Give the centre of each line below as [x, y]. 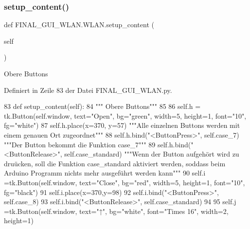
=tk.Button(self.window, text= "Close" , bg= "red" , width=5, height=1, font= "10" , [125, 182]
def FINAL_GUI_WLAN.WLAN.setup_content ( [79, 25]
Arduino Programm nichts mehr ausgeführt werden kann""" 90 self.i [105, 173]
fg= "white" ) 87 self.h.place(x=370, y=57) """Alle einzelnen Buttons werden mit [122, 125]
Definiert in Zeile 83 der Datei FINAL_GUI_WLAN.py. [88, 90]
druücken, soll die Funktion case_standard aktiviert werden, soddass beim [115, 163]
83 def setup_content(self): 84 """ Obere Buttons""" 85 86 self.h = [102, 106]
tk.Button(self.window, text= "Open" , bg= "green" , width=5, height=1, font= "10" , [125, 115]
